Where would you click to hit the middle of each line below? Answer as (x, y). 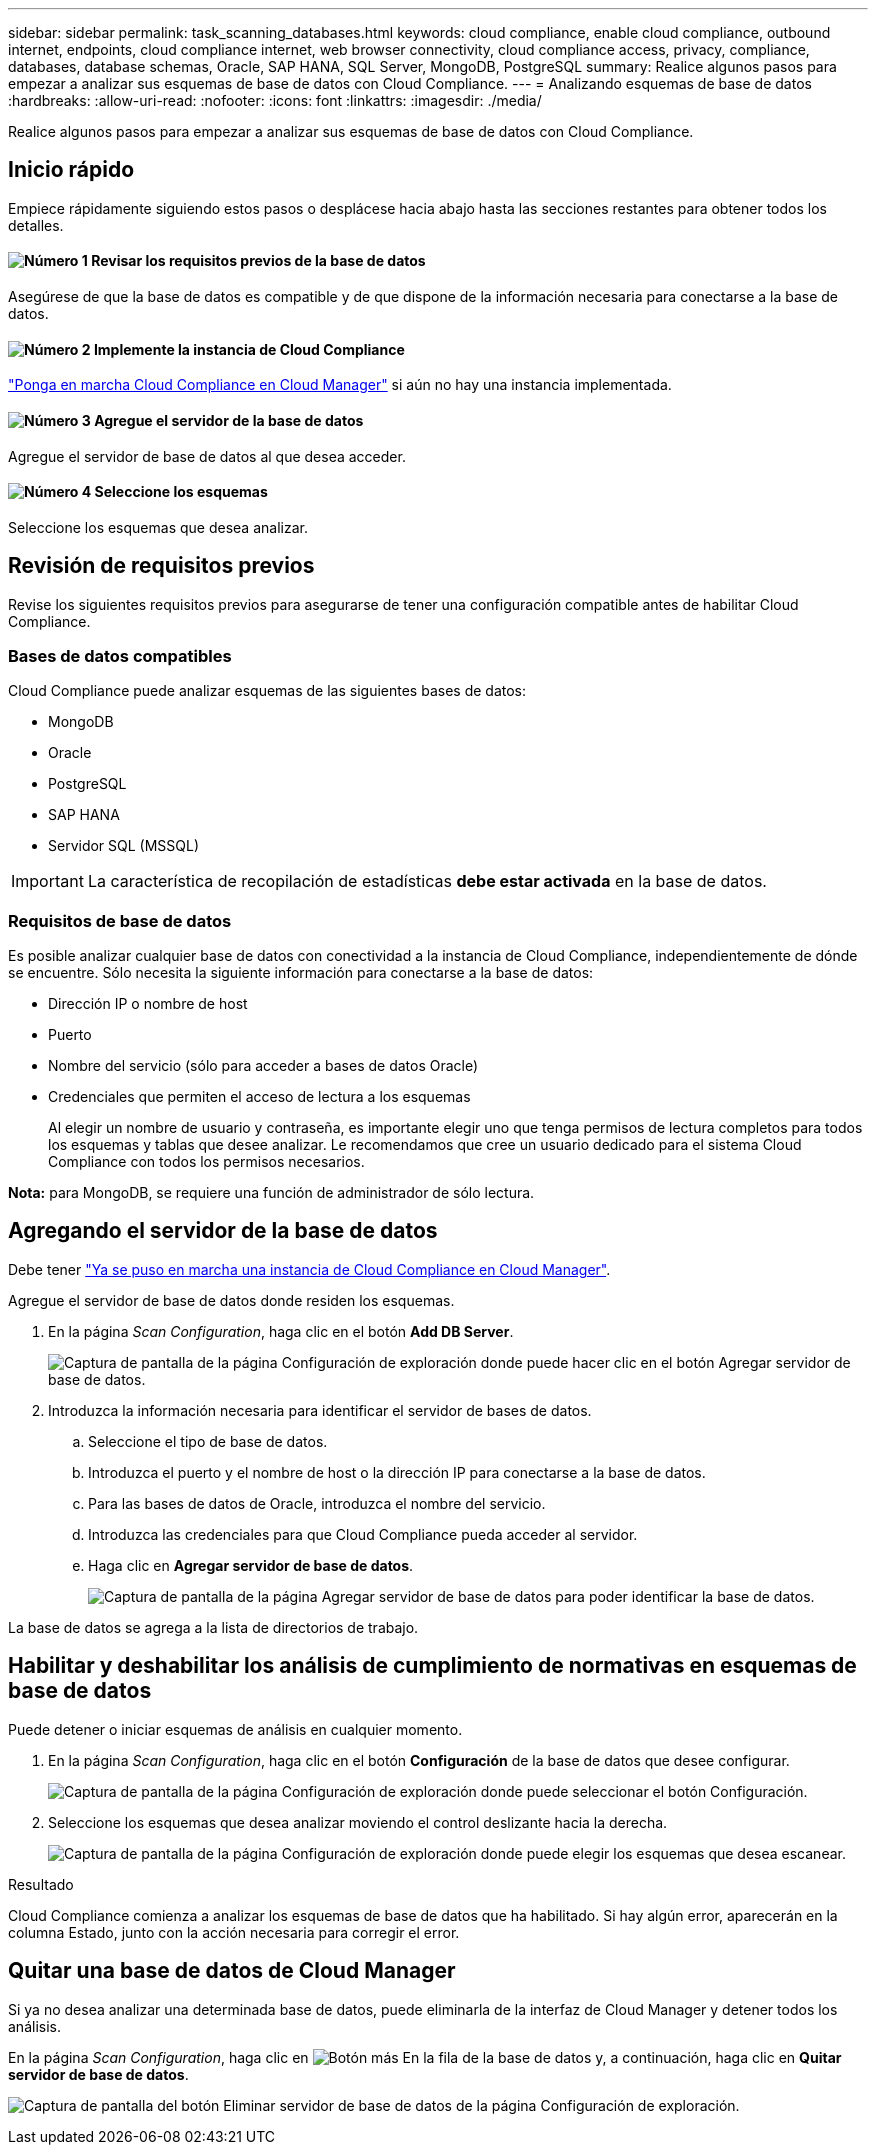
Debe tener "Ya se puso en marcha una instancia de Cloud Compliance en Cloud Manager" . (309, 1269)
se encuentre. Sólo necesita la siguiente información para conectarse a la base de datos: (301, 973)
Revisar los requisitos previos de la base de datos (258, 261)
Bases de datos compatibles (120, 655)
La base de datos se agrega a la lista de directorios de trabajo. (213, 1627)
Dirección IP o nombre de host (148, 1004)
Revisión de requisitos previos (161, 566)
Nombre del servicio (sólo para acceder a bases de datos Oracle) (263, 1066)
